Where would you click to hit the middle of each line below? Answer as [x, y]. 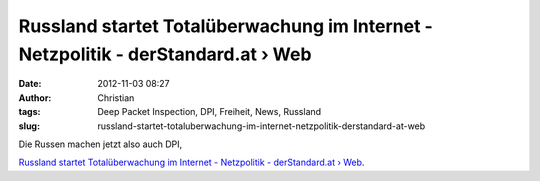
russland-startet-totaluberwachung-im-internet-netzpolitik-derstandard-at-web [261, 126]
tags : [29, 112]
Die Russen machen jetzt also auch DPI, [100, 144]
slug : [29, 126]
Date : [30, 84]
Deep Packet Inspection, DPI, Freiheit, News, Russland [209, 112]
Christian [116, 97]
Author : [35, 97]
